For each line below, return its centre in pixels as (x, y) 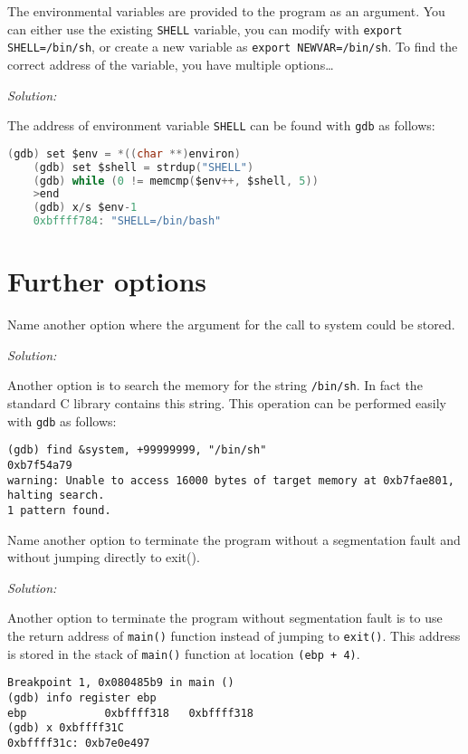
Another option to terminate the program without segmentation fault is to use (225, 618)
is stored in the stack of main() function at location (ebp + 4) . (184, 653)
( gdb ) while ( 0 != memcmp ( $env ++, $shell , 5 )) (176, 181)
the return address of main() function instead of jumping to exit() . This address (234, 635)
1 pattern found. (59, 510)
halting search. (56, 496)
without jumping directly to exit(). (104, 557)
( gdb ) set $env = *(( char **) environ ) (124, 153)
